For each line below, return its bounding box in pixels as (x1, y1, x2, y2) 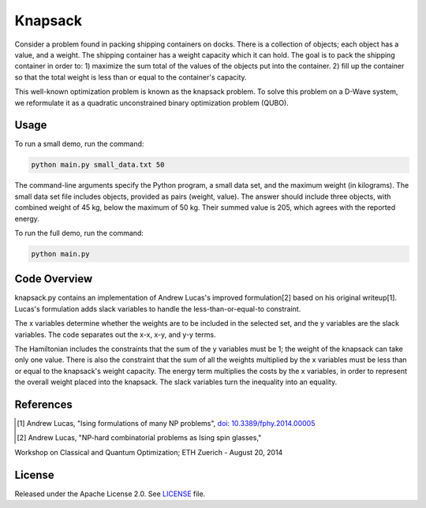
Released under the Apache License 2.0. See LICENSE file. (14, 489, 206, 499)
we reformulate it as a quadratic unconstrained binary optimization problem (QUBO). (14, 98, 290, 107)
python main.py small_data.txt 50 (31, 160, 165, 170)
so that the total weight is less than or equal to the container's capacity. (14, 72, 248, 82)
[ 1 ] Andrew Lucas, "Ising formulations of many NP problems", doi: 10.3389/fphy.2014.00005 (17, 419, 316, 428)
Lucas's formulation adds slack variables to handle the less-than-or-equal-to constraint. (14, 304, 301, 313)
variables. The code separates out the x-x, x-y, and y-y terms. (14, 330, 216, 339)
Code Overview (14, 272, 93, 286)
